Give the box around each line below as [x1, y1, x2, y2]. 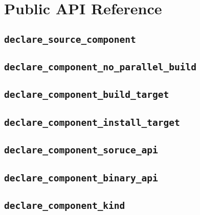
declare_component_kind [4, 200, 125, 211]
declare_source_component [4, 34, 136, 45]
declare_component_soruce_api [4, 145, 158, 156]
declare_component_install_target [4, 117, 180, 128]
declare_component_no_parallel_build [4, 62, 196, 73]
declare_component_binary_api [4, 172, 158, 183]
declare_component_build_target [4, 89, 169, 100]
